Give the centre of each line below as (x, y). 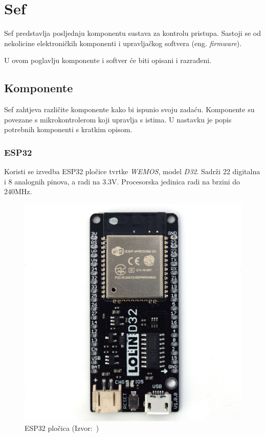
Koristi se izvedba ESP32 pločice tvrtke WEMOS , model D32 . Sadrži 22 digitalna (132, 171)
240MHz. (18, 191)
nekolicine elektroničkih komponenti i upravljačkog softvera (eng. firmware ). (123, 43)
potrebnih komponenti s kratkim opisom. (68, 129)
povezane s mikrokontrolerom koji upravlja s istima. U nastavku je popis (118, 119)
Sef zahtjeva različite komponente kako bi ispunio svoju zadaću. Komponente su (129, 109)
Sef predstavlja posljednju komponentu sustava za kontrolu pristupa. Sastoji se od (132, 33)
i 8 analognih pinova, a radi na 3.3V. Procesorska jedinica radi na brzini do (122, 181)
